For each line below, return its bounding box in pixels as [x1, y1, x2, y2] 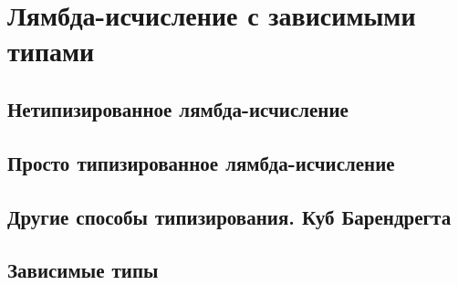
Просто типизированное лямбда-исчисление [7, 148, 395, 176]
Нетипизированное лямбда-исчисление [7, 94, 349, 122]
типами [7, 32, 95, 69]
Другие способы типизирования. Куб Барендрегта [7, 202, 452, 230]
